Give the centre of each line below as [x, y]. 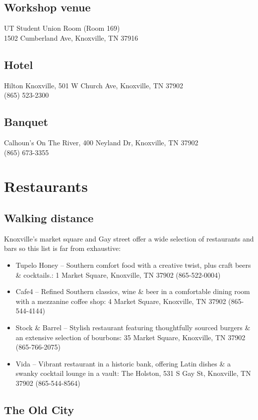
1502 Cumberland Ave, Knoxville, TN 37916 [71, 37]
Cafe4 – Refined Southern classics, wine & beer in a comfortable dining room [133, 291]
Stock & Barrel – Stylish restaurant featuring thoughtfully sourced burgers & [133, 327]
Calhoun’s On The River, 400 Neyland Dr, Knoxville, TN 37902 [101, 142]
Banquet [26, 122]
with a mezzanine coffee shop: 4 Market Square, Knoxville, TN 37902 [121, 301]
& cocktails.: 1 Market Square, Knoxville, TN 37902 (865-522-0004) [118, 274]
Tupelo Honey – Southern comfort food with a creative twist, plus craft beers [133, 265]
